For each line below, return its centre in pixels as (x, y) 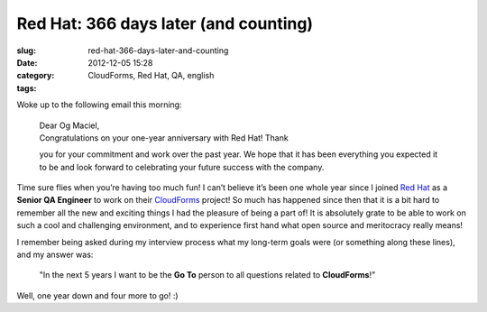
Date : (27, 62)
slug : (26, 50)
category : (36, 76)
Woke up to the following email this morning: (99, 105)
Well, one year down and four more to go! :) (98, 295)
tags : (27, 88)
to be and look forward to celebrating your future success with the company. (182, 167)
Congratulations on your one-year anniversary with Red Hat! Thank (164, 138)
